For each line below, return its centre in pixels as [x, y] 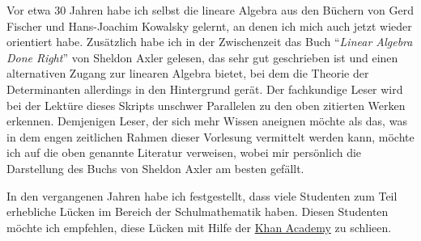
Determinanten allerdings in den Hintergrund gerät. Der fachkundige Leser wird [205, 89]
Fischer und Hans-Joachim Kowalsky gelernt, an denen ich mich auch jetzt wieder [209, 25]
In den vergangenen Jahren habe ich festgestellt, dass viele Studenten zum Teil [202, 195]
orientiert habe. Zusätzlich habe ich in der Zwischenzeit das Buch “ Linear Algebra [210, 42]
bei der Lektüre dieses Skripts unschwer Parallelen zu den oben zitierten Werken [206, 105]
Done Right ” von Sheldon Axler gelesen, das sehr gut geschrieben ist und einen [202, 57]
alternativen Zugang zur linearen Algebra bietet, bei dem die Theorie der [188, 73]
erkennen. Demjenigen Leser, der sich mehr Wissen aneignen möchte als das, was [207, 121]
